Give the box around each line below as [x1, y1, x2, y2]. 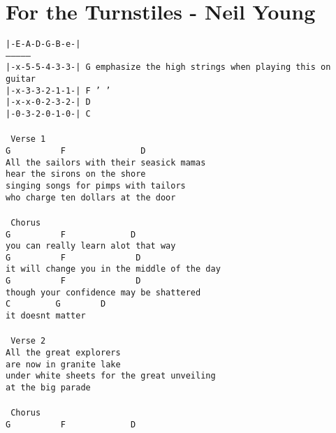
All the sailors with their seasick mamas [6, 157, 206, 168]
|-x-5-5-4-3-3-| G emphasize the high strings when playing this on [6, 62, 331, 73]
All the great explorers [6, 348, 121, 358]
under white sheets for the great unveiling [6, 371, 216, 381]
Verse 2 [10, 336, 46, 346]
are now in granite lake [6, 359, 121, 369]
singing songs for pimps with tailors [6, 180, 186, 191]
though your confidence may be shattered [6, 287, 201, 298]
